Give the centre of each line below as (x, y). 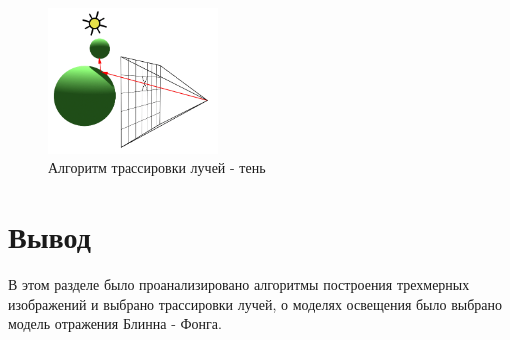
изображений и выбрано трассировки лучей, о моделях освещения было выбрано (255, 303)
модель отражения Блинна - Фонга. (115, 323)
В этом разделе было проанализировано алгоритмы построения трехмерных (239, 283)
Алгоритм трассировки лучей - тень (157, 167)
